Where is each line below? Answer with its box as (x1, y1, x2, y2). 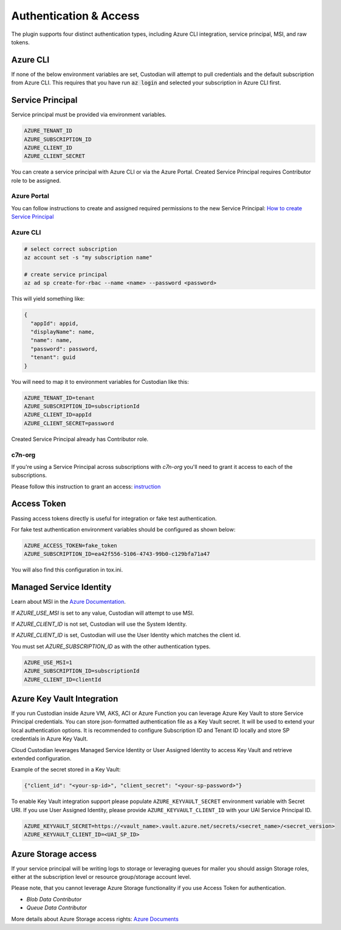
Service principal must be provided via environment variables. (11, 111, 167, 118)
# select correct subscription (24, 245, 118, 252)
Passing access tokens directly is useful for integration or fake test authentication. (11, 515, 217, 522)
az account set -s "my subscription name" (24, 254, 153, 261)
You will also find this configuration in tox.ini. (11, 566, 123, 573)
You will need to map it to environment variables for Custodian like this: (11, 378, 190, 385)
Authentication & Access (11, 9, 140, 22)
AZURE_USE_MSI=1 (24, 659, 73, 666)
